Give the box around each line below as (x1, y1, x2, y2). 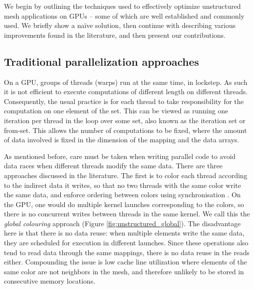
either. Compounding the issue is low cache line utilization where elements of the (4, 257, 247, 267)
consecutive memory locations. (4, 276, 96, 286)
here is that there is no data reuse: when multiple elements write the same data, (4, 228, 245, 238)
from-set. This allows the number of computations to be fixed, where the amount (4, 125, 247, 135)
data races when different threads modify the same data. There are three (4, 160, 223, 171)
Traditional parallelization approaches (4, 53, 199, 69)
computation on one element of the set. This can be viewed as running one (4, 105, 229, 116)
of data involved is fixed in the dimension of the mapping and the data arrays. (4, 134, 239, 145)
